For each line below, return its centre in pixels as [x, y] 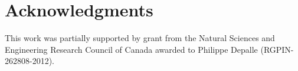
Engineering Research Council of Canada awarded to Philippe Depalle [131, 49]
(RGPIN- [277, 49]
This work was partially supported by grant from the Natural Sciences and [140, 38]
